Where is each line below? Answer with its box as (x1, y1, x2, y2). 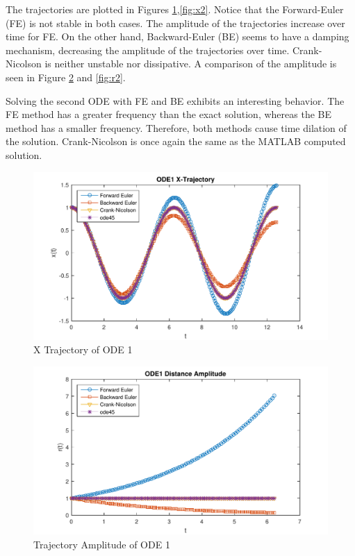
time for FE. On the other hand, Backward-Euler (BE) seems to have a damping (6, 29, 349, 44)
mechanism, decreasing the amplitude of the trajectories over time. (6, 42, 290, 57)
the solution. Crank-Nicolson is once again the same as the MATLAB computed (6, 134, 346, 149)
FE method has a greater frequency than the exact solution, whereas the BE (6, 107, 331, 121)
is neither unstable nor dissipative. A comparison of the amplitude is (44, 56, 337, 71)
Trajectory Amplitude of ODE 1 (33, 537, 170, 551)
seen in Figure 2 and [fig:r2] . (6, 69, 126, 84)
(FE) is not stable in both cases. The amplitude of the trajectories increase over (6, 15, 345, 30)
